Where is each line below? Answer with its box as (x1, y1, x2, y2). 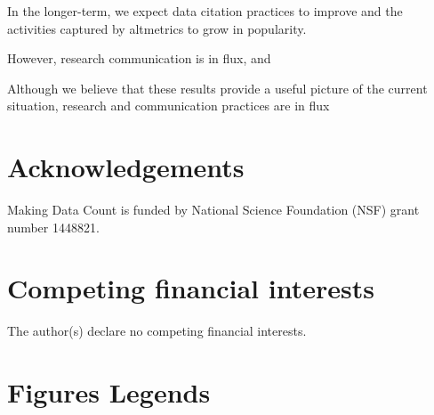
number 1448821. (7, 217, 100, 236)
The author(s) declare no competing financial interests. (7, 321, 307, 340)
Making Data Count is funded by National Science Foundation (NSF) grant (7, 200, 420, 219)
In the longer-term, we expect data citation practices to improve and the (7, 2, 403, 20)
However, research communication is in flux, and (7, 49, 271, 68)
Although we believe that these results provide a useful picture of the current (7, 78, 428, 97)
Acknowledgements (7, 149, 245, 185)
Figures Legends (7, 374, 211, 411)
